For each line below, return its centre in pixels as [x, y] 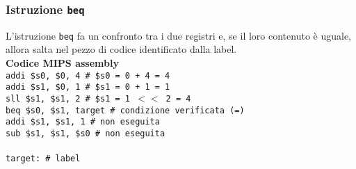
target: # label [43, 159]
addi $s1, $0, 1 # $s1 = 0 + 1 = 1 [88, 87]
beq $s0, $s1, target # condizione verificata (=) [125, 110]
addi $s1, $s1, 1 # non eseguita [83, 122]
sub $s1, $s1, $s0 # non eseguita [86, 133]
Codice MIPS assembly [62, 63]
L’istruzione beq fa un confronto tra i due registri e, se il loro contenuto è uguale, [178, 35]
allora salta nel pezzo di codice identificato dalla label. [121, 49]
